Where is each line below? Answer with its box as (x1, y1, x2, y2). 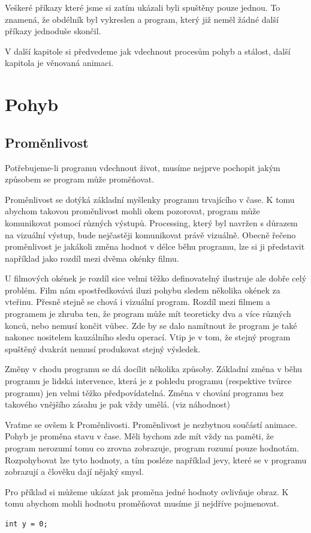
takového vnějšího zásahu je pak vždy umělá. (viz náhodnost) (5, 398, 230, 411)
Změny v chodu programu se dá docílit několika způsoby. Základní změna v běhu (5, 363, 303, 375)
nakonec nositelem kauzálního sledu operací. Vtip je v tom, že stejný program (5, 331, 291, 343)
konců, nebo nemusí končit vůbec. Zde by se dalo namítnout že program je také (5, 319, 297, 331)
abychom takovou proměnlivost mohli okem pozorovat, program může (5, 205, 260, 217)
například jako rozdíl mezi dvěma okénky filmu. (5, 251, 179, 264)
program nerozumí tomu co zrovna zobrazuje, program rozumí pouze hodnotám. (5, 442, 300, 454)
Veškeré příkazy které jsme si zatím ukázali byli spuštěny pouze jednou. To (5, 1, 280, 13)
